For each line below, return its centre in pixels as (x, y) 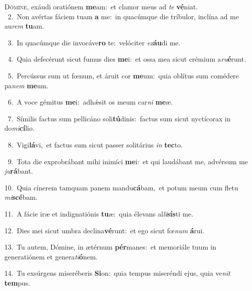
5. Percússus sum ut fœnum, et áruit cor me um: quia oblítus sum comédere (123, 75)
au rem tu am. (24, 26)
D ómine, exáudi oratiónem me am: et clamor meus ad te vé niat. (101, 6)
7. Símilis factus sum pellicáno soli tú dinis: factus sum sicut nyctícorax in (119, 118)
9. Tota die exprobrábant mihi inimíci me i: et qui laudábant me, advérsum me (128, 161)
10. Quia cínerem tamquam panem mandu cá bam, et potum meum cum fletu (121, 187)
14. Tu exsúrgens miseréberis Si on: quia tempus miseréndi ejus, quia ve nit (117, 273)
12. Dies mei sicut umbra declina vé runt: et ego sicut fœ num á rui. (105, 230)
